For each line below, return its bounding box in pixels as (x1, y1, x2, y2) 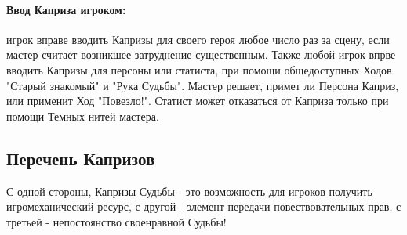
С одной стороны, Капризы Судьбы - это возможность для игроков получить (6, 183, 372, 199)
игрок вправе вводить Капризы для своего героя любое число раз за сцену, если (6, 31, 390, 47)
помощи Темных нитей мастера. (6, 107, 159, 124)
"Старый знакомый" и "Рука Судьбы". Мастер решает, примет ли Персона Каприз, (6, 77, 399, 93)
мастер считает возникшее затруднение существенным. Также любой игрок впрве (6, 46, 396, 63)
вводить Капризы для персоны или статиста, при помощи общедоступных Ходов (6, 61, 392, 78)
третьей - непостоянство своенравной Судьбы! (6, 213, 227, 230)
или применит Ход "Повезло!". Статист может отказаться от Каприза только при (6, 92, 389, 109)
